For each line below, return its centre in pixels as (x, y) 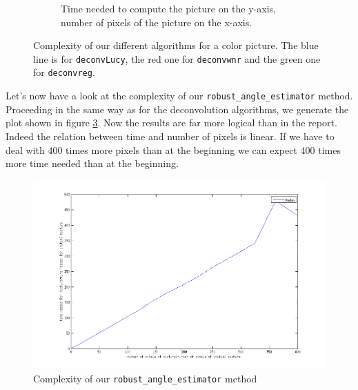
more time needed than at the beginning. (92, 163)
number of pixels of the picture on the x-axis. (157, 22)
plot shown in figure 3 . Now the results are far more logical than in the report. (171, 123)
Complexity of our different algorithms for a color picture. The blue (176, 45)
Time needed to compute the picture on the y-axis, (168, 8)
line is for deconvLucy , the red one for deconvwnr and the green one (177, 58)
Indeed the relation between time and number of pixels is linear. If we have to (170, 136)
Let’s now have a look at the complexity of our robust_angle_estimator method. (179, 96)
